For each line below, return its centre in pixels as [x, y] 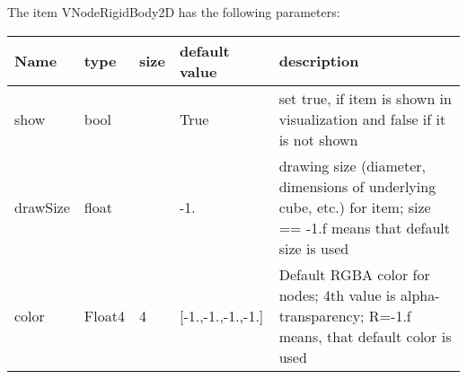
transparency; [322, 315]
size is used [314, 248]
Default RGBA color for [354, 274]
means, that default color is [365, 336]
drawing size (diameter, [352, 165]
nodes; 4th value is [337, 295]
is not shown [318, 139]
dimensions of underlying [357, 186]
